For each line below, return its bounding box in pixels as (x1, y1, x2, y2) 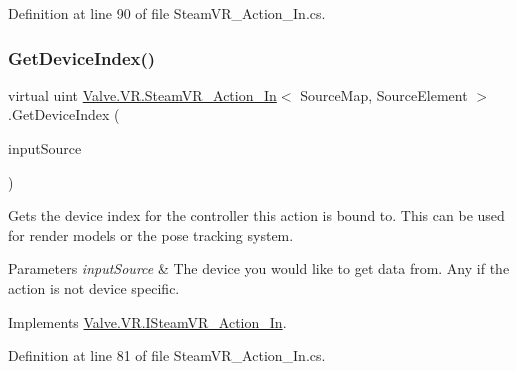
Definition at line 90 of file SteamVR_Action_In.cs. (8, 3, 326, 23)
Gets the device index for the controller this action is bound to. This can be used (8, 205, 505, 226)
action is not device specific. (8, 277, 180, 298)
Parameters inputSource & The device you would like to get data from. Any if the (8, 258, 510, 279)
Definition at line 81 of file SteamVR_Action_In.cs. (8, 345, 326, 366)
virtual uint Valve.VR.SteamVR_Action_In (8, 84, 277, 105)
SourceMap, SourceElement (300, 84, 468, 105)
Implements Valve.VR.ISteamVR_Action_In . (8, 311, 287, 332)
